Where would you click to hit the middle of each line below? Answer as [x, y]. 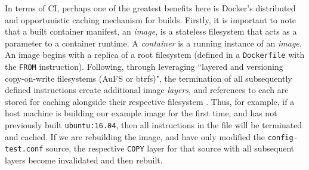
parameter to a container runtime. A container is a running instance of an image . [153, 43]
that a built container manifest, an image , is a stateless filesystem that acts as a [151, 31]
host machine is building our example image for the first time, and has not [141, 113]
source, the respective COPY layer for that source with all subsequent [170, 148]
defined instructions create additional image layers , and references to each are [147, 90]
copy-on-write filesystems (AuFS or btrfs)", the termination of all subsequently [149, 78]
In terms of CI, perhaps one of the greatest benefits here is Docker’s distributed [150, 8]
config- [282, 137]
